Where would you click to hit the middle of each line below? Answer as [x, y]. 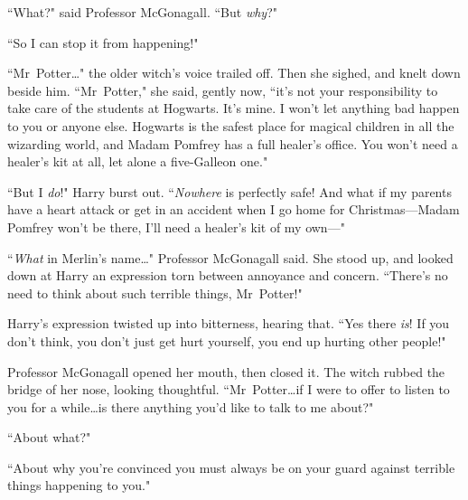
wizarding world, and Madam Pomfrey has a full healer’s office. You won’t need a [233, 143]
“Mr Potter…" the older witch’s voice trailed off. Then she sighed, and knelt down [234, 73]
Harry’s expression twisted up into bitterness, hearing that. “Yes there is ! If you [229, 323]
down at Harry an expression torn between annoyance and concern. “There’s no [228, 275]
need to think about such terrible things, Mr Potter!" [155, 292]
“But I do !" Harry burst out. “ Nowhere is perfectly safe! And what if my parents [229, 191]
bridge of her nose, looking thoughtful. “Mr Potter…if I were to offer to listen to [229, 389]
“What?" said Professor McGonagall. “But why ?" [142, 12]
